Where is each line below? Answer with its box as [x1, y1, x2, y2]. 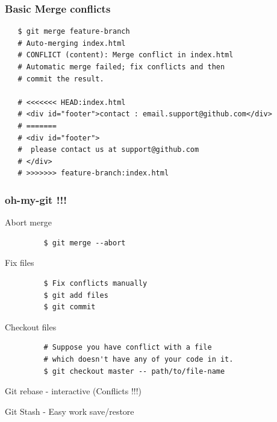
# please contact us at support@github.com [17, 145, 199, 154]
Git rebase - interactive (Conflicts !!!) [5, 385, 142, 397]
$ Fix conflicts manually [43, 279, 148, 288]
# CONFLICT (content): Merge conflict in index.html [17, 51, 234, 60]
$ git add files [43, 291, 108, 300]
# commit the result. [17, 74, 104, 83]
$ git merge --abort [43, 238, 126, 247]
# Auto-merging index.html [17, 39, 126, 48]
